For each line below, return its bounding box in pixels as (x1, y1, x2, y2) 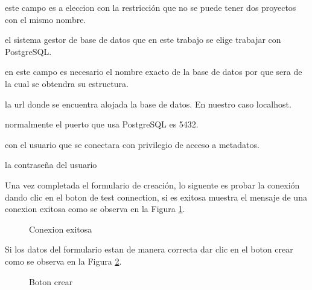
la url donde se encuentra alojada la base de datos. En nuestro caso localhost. (5, 97, 291, 110)
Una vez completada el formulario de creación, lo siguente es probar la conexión (5, 178, 300, 191)
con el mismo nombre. (5, 13, 86, 25)
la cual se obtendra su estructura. (5, 77, 129, 89)
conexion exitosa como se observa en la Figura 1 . (5, 202, 185, 215)
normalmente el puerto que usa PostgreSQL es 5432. (5, 118, 199, 130)
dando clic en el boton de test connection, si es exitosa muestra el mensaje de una (5, 190, 307, 203)
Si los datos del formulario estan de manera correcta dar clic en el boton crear (5, 243, 293, 256)
